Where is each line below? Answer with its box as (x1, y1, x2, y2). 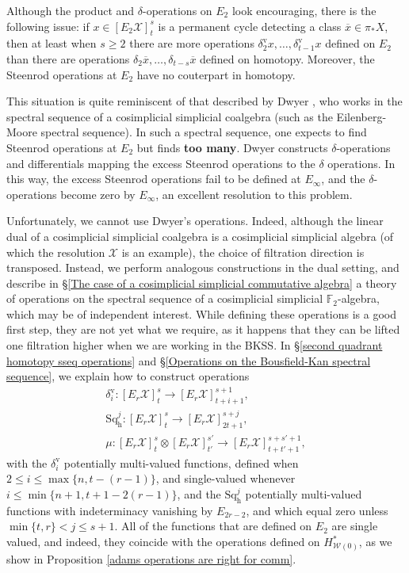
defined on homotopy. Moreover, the (200, 50, 375, 67)
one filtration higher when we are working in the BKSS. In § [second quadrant (6, 337, 383, 353)
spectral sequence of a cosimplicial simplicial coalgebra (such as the (6, 108, 333, 124)
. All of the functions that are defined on (114, 518, 312, 534)
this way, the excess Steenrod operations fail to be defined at (6, 170, 301, 187)
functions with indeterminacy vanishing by (6, 502, 213, 518)
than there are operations (6, 50, 130, 67)
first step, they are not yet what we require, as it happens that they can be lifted (6, 321, 400, 338)
